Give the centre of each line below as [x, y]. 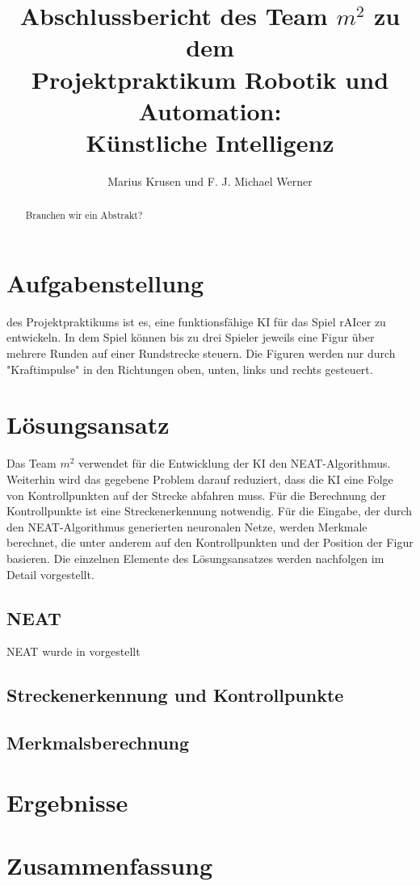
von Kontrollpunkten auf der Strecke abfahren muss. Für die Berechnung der [196, 495]
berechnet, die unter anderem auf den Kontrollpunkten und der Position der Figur [210, 542]
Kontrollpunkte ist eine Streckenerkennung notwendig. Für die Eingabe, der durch [210, 511]
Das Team [31, 463]
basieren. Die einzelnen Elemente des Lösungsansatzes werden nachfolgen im [195, 558]
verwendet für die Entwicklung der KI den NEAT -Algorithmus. [235, 463]
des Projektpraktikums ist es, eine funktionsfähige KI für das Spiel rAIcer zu [196, 321]
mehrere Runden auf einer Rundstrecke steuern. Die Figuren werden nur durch [201, 353]
